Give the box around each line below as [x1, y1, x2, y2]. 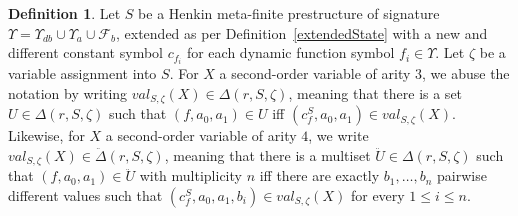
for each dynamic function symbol [186, 42, 395, 63]
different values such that [8, 184, 163, 205]
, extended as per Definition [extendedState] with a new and [116, 22, 488, 43]
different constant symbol [8, 42, 163, 63]
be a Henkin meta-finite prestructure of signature [138, 3, 440, 23]
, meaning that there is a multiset [164, 144, 371, 165]
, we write [308, 125, 369, 146]
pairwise [437, 165, 487, 186]
